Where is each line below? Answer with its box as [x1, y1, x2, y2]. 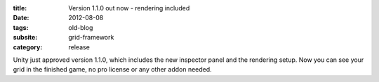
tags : [13, 23, 29, 31]
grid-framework [68, 33, 114, 42]
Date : [13, 14, 29, 22]
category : [13, 42, 43, 51]
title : [13, 4, 27, 12]
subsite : [13, 33, 38, 42]
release [68, 42, 91, 51]
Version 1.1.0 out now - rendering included [68, 4, 190, 12]
